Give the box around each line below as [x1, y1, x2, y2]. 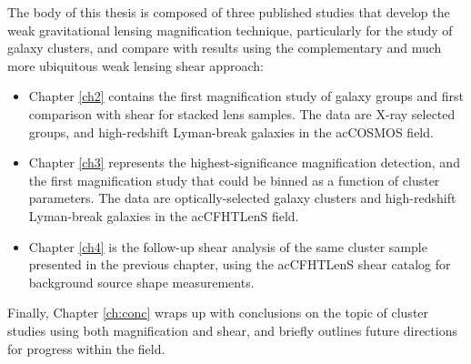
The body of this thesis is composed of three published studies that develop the [7, 3, 450, 21]
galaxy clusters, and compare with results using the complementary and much [7, 38, 442, 57]
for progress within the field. [7, 339, 165, 358]
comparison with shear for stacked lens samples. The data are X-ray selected [28, 104, 456, 123]
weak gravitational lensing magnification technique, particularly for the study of [7, 20, 453, 39]
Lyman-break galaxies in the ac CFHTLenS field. [28, 206, 299, 225]
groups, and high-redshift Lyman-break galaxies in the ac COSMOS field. [28, 122, 434, 141]
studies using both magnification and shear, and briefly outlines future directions [7, 320, 457, 339]
